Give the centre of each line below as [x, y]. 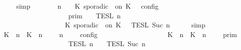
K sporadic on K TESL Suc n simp [135, 25]
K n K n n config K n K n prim [120, 34]
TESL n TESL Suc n [107, 44]
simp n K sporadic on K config [87, 6]
